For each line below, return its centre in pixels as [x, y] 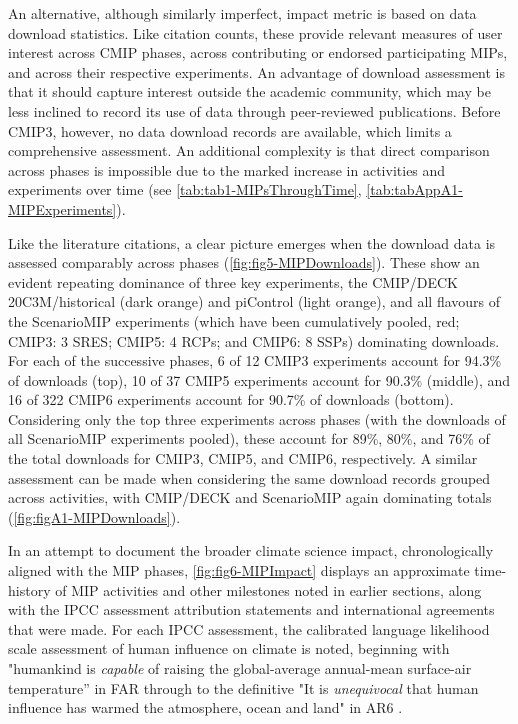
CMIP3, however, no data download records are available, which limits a [230, 130]
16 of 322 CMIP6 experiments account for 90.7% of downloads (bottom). [231, 399]
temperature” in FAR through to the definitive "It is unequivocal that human [243, 687]
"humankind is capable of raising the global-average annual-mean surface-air [240, 668]
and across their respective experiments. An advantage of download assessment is [257, 71]
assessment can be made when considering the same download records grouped [249, 477]
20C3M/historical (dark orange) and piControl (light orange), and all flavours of [254, 301]
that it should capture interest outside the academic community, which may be [249, 91]
